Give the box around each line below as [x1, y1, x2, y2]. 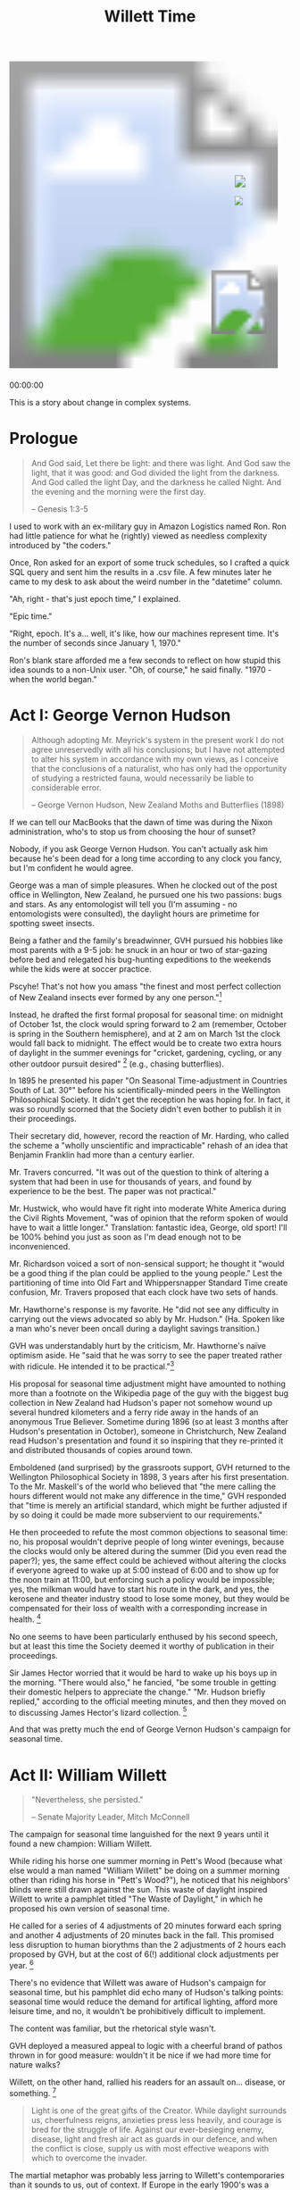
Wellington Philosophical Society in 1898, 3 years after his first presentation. [9, 1472, 289, 1483]
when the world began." [9, 674, 97, 685]
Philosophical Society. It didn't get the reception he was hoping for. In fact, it [9, 1094, 290, 1105]
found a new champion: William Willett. [9, 1838, 153, 1850]
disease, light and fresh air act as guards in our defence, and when [30, 2133, 278, 2144]
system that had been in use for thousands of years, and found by [9, 1176, 253, 1187]
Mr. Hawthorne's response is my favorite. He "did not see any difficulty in [9, 1304, 279, 1315]
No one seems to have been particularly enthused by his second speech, [9, 1631, 279, 1642]
